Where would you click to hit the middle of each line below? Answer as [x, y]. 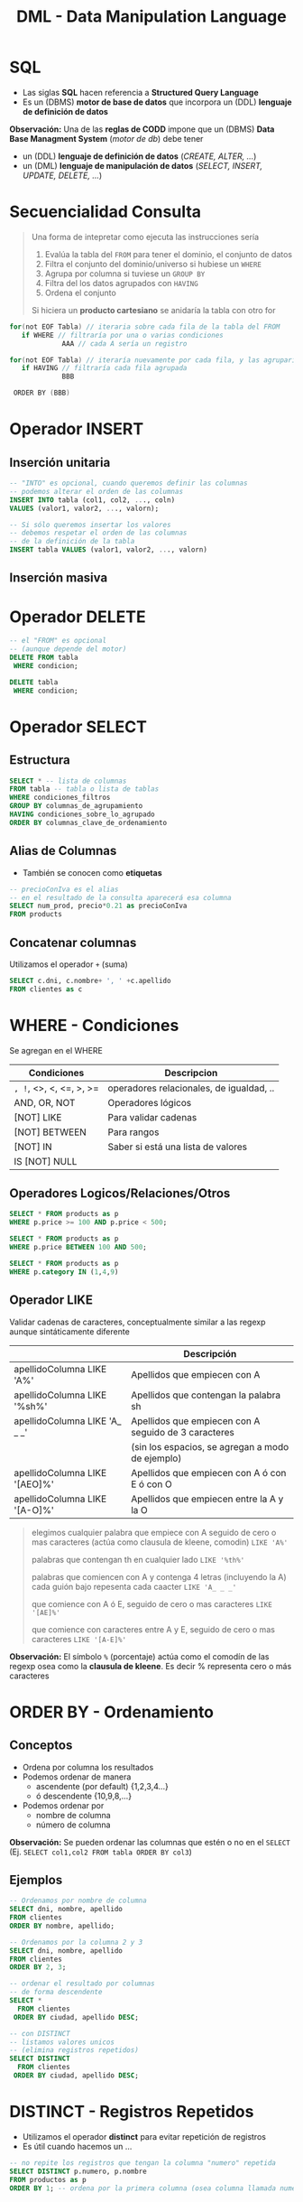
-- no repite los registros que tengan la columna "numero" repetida [143, 2163]
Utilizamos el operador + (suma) [69, 964]
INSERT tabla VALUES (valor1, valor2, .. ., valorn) [108, 550]
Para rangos [133, 1132]
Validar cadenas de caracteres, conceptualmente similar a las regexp [138, 1322]
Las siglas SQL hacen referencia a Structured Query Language [140, 92]
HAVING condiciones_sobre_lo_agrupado [82, 814]
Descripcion [191, 1073]
